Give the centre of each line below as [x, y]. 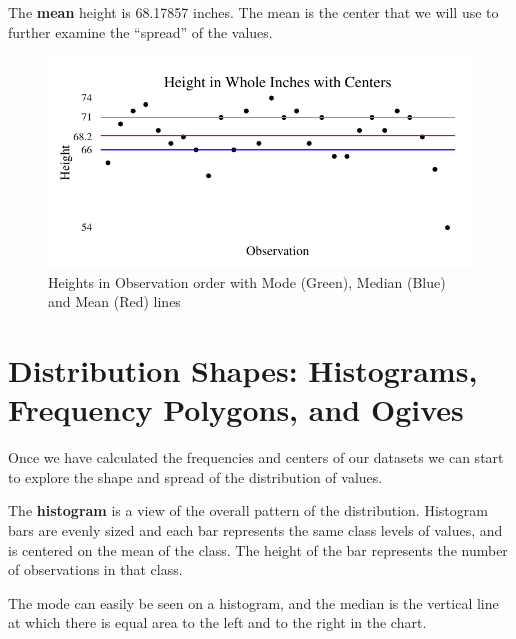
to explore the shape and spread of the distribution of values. [195, 476]
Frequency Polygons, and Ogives [236, 409]
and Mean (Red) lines [114, 301]
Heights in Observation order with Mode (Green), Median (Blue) [247, 281]
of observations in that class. [95, 569]
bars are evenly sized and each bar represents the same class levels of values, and [255, 530]
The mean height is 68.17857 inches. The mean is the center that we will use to [253, 12]
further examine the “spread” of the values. [140, 31]
